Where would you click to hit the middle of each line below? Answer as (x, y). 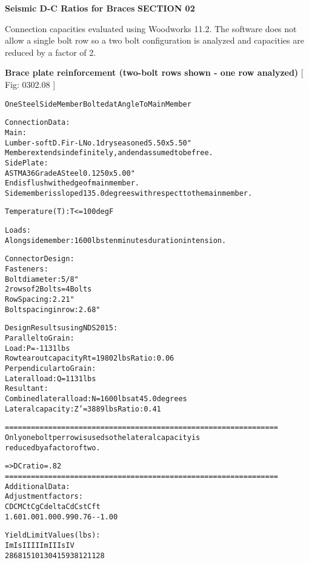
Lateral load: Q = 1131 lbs (51, 378)
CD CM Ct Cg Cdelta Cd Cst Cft (53, 506)
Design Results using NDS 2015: (61, 328)
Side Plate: (27, 163)
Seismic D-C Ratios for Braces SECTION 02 (100, 8)
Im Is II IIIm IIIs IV (40, 545)
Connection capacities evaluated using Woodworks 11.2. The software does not (151, 28)
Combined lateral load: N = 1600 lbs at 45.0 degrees (96, 398)
